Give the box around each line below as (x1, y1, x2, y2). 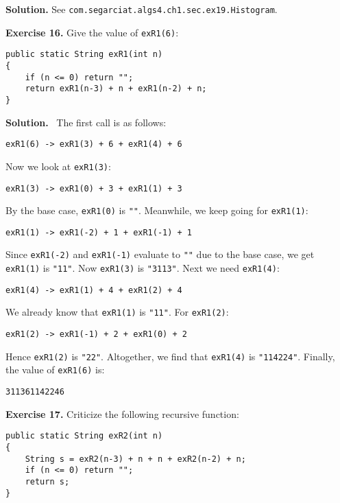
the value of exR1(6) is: (5, 362, 105, 377)
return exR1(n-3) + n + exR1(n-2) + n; (25, 84, 207, 94)
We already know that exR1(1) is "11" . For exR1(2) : (5, 305, 229, 319)
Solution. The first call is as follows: (5, 115, 167, 129)
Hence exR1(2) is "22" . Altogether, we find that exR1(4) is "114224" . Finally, (5, 349, 335, 363)
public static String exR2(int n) (5, 431, 163, 441)
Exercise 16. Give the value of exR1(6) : (5, 25, 179, 39)
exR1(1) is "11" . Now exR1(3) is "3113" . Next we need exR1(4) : (5, 261, 280, 275)
